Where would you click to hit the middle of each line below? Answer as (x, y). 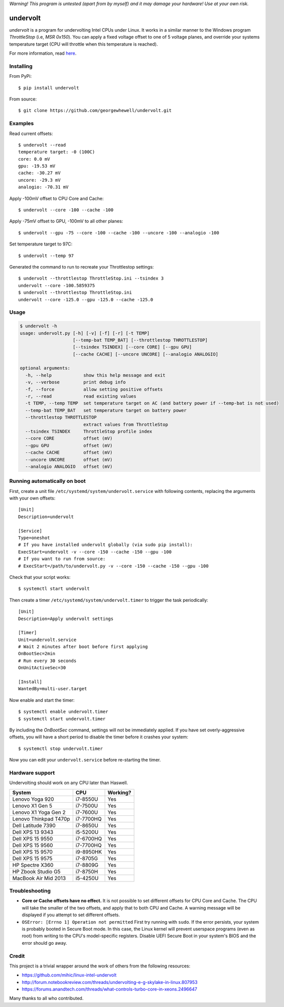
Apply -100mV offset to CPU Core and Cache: (56, 198)
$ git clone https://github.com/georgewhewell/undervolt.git (95, 111)
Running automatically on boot (48, 481)
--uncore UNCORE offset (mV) (69, 460)
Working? (119, 792)
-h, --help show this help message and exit (95, 375)
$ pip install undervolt (49, 88)
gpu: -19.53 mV (37, 166)
